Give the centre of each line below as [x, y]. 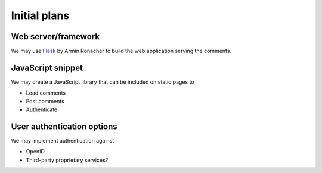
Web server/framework [55, 37]
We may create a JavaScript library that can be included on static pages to [103, 82]
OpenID [35, 152]
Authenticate [42, 109]
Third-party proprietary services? [67, 160]
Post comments [45, 101]
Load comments [46, 93]
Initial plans [40, 15]
